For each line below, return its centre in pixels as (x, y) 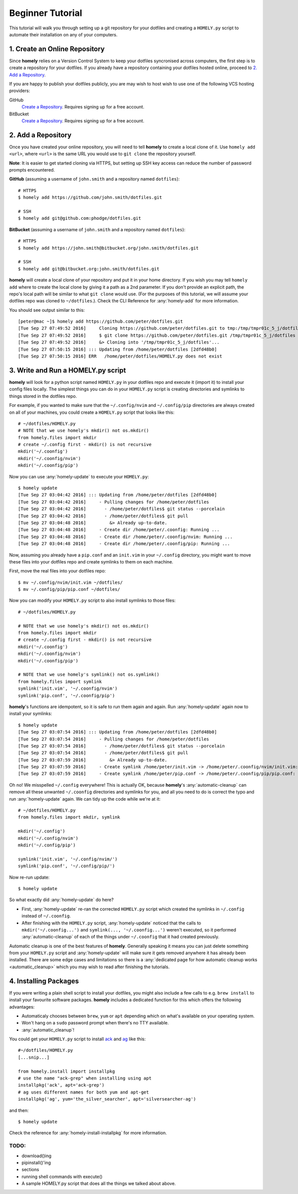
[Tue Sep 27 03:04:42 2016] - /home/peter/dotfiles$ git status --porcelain (121, 509)
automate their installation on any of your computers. (63, 34)
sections (30, 1170)
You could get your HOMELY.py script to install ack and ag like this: (77, 1039)
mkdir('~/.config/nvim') (48, 838)
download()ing (37, 1156)
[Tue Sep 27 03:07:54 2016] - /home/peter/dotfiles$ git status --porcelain (121, 746)
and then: (19, 1110)
